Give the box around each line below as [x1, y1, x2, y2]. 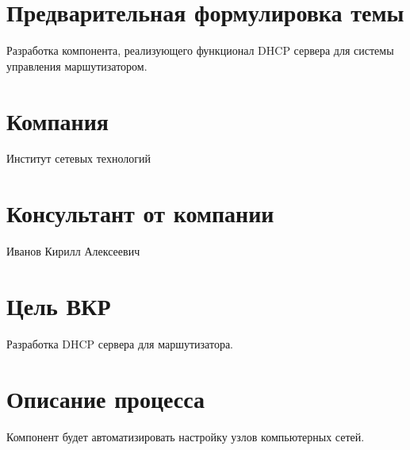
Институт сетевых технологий [6, 150, 151, 167]
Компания [6, 104, 109, 137]
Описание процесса [6, 382, 205, 414]
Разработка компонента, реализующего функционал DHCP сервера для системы [6, 42, 394, 59]
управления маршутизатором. [6, 57, 148, 74]
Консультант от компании [6, 197, 274, 229]
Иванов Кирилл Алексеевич [6, 243, 140, 260]
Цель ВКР [6, 289, 111, 321]
